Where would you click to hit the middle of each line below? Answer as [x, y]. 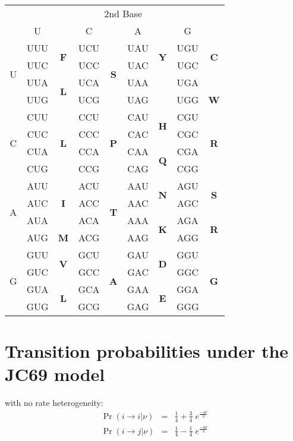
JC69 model [55, 374]
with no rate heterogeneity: [54, 403]
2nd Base [123, 13]
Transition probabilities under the [147, 351]
